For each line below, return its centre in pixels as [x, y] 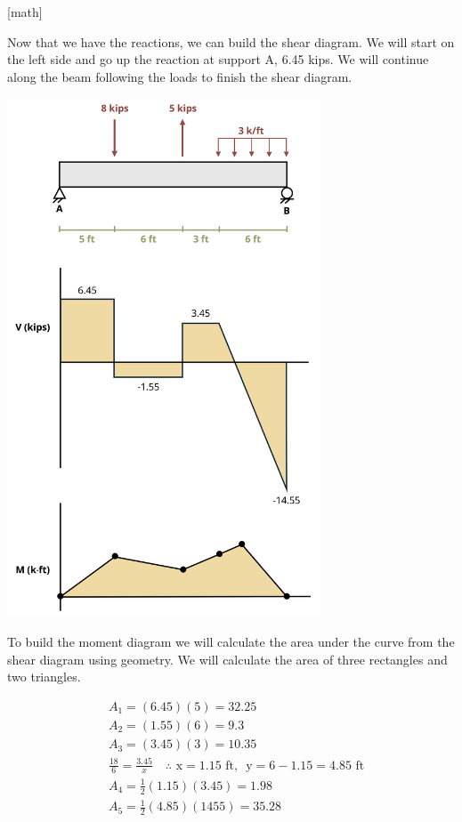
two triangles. [44, 677]
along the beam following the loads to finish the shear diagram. [180, 76]
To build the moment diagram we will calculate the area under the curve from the [231, 642]
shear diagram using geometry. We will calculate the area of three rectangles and [227, 659]
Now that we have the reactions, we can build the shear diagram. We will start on [231, 41]
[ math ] [25, 12]
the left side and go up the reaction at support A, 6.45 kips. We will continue [218, 59]
